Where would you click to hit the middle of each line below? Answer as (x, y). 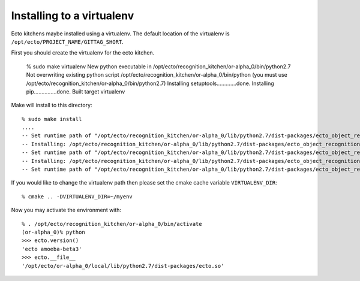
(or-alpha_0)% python (53, 232)
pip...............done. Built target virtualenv (76, 91)
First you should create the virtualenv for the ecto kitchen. (83, 53)
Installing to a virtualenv (73, 16)
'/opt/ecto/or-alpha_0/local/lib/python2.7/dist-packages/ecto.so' (123, 266)
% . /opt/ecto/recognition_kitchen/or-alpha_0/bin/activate (112, 224)
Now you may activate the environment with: (66, 210)
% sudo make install (52, 119)
